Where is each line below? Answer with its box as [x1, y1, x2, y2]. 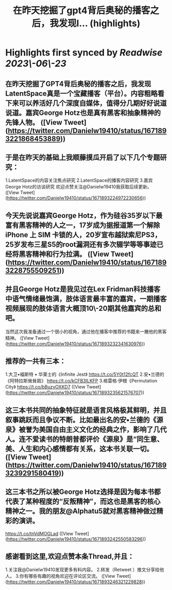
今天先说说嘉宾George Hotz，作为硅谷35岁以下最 [5, 211, 163, 220]
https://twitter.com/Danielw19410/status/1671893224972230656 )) [7, 195, 146, 201]
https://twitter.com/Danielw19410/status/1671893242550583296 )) [7, 536, 146, 542]
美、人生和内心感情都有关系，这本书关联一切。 [5, 444, 154, 453]
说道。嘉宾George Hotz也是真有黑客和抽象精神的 [5, 108, 161, 117]
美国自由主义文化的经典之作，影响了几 [38, 425, 160, 434]
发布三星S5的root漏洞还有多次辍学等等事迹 [20, 240, 157, 249]
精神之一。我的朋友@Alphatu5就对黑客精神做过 [5, 507, 157, 515]
